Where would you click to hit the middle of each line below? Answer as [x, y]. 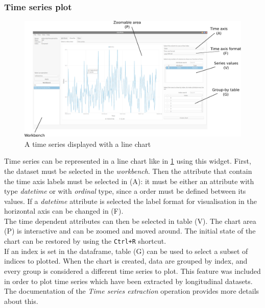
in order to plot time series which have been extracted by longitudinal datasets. [128, 281]
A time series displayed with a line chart [88, 144]
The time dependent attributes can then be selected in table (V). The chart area [130, 221]
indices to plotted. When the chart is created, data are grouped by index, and [126, 261]
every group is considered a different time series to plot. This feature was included [132, 271]
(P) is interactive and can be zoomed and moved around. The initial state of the [130, 231]
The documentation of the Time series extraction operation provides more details [132, 291]
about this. [21, 301]
